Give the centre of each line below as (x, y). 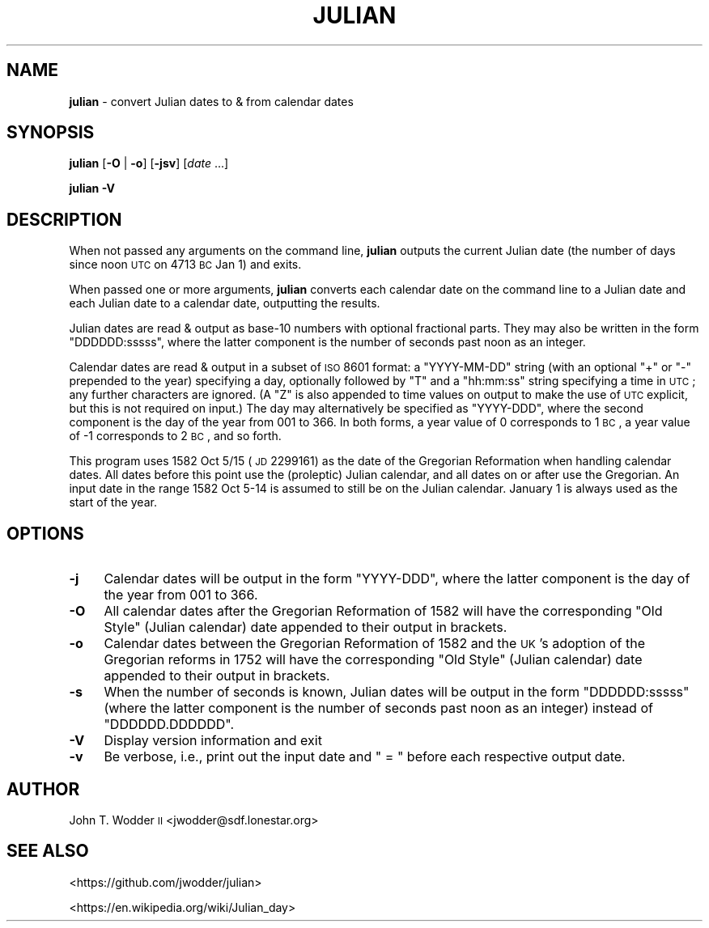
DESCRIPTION (64, 219)
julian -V (92, 189)
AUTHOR (43, 789)
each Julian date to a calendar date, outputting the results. (225, 303)
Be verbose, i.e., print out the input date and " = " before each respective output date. (365, 757)
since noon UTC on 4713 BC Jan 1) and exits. (185, 265)
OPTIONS (45, 533)
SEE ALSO (48, 851)
